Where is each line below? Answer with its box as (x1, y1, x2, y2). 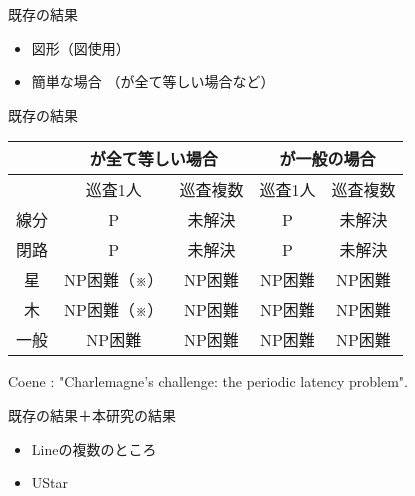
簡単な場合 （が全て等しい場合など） (31, 71, 275, 92)
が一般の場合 (279, 147, 376, 171)
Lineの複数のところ (31, 438, 157, 459)
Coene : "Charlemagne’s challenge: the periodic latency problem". (8, 371, 408, 392)
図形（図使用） (31, 37, 130, 58)
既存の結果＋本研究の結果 (8, 404, 176, 425)
